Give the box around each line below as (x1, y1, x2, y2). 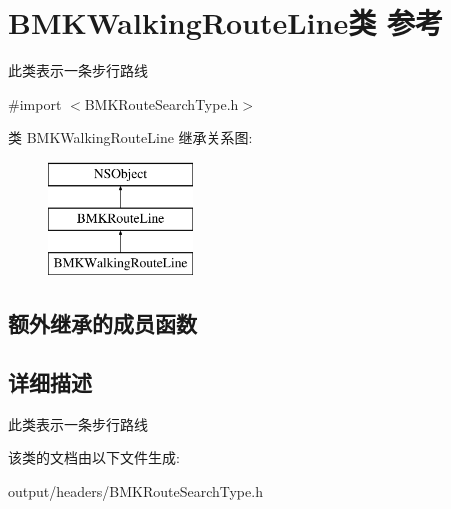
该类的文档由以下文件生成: (8, 447, 180, 468)
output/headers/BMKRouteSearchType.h (8, 481, 263, 502)
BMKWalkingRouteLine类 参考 (8, 2, 443, 43)
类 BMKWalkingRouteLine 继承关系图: (8, 127, 253, 148)
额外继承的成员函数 (8, 308, 197, 339)
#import (8, 93, 62, 114)
